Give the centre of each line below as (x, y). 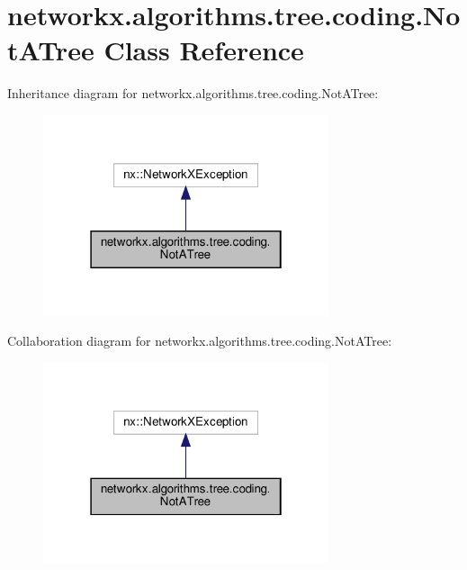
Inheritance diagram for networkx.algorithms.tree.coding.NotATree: (193, 93)
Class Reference (204, 50)
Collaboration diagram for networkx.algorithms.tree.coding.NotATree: (200, 341)
